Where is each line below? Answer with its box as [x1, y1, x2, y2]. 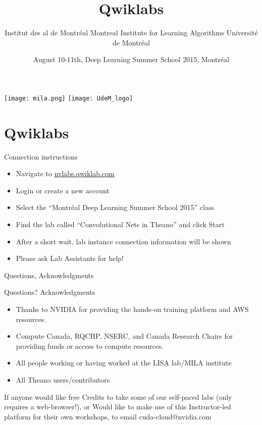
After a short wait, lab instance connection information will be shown [16, 236, 231, 246]
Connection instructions [4, 151, 78, 162]
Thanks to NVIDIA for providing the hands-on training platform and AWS [16, 304, 249, 314]
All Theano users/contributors [16, 375, 110, 385]
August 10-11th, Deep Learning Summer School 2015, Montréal [33, 54, 230, 65]
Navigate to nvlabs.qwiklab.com [16, 168, 115, 179]
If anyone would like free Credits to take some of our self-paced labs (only [4, 391, 232, 402]
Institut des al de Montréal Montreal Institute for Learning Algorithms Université [5, 27, 258, 38]
